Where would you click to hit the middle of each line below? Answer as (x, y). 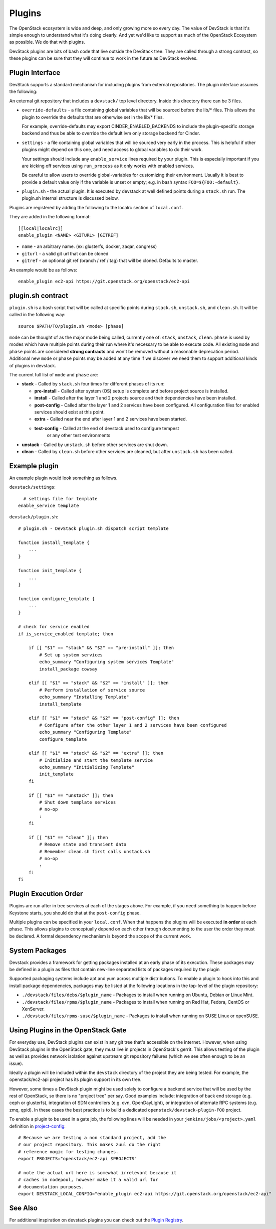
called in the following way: (37, 315)
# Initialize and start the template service (96, 760)
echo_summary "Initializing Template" (87, 767)
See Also (23, 1208)
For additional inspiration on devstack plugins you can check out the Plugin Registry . (96, 1220)
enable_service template (49, 506)
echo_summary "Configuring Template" (86, 732)
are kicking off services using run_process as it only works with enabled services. (108, 166)
